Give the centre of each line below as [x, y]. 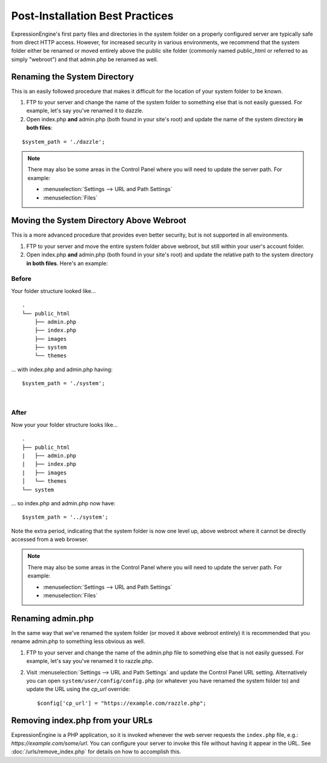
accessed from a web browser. [50, 539]
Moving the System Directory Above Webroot [99, 220]
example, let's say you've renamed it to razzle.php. [90, 661]
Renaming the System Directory [73, 77]
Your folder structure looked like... [54, 291]
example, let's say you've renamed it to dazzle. [85, 111]
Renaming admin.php [52, 618]
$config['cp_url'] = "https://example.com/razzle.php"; [122, 703]
